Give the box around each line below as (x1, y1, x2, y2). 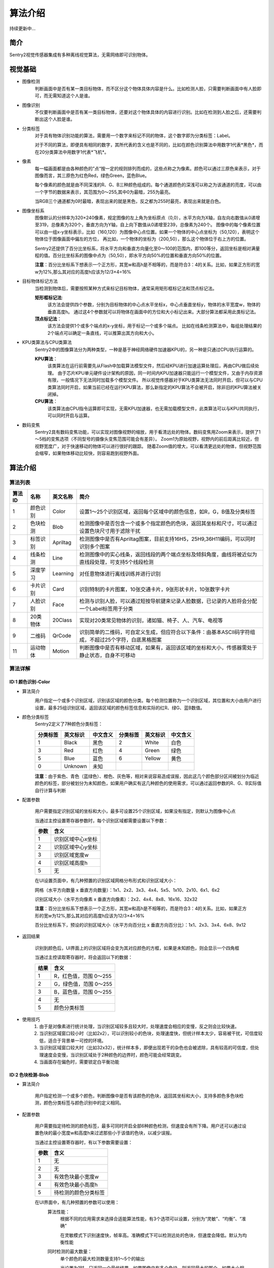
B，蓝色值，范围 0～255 (54, 988, 112, 995)
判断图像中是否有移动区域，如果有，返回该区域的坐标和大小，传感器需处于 (79, 644, 257, 651)
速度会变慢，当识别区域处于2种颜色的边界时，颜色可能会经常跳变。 (43, 1051, 185, 1058)
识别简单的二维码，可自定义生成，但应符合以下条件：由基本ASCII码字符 (79, 629, 251, 636)
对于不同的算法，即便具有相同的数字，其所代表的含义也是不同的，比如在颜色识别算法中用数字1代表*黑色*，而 (35, 142, 263, 148)
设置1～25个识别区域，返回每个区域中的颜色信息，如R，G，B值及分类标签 (79, 508, 256, 515)
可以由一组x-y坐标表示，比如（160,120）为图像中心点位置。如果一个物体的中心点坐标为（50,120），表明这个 (35, 229, 260, 235)
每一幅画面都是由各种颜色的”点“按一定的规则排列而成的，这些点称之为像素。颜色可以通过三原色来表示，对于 (35, 165, 261, 171)
